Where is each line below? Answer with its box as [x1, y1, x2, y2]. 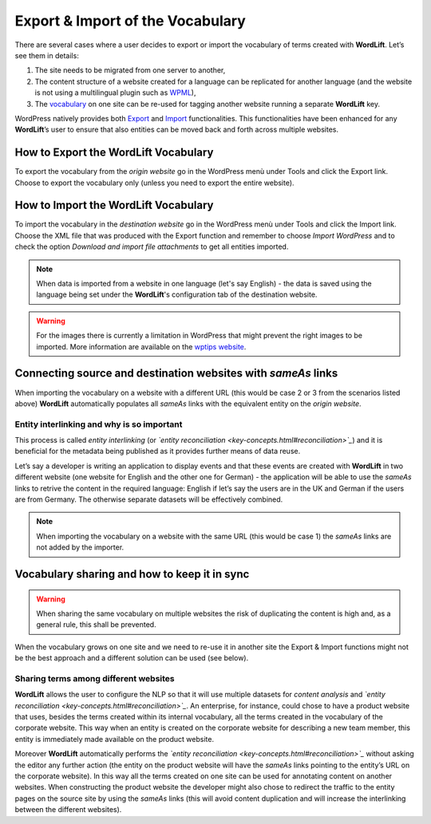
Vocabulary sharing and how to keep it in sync [14, 567, 250, 581]
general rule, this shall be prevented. [36, 620, 156, 629]
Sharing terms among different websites [14, 672, 175, 684]
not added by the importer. [36, 542, 125, 552]
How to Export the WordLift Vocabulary [14, 146, 214, 160]
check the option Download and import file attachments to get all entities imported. [14, 242, 289, 251]
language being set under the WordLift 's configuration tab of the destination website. [36, 290, 318, 299]
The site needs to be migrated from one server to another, [34, 65, 226, 75]
